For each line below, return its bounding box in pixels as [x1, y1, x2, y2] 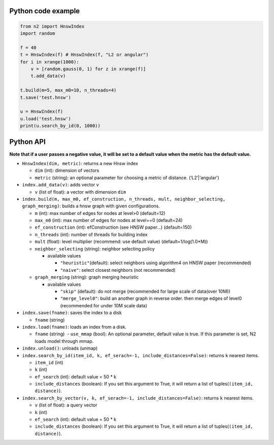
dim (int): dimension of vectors [35, 168, 99, 174]
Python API [9, 138, 46, 146]
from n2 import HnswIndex [20, 23, 85, 29]
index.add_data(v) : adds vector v [22, 182, 99, 188]
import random [20, 30, 55, 36]
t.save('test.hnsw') [20, 94, 71, 100]
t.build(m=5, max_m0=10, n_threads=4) [20, 87, 117, 93]
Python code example [9, 7, 80, 15]
